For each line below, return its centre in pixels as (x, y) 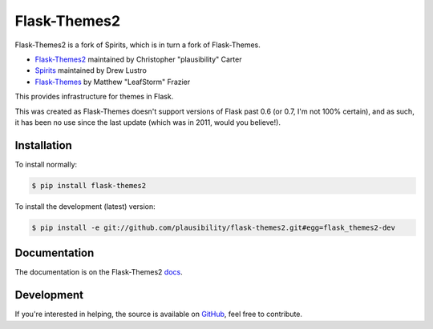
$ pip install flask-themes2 (89, 185)
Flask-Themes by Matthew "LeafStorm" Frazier (113, 82)
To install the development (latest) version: (85, 206)
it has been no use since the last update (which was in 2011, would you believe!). (148, 122)
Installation (43, 145)
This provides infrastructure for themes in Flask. (94, 97)
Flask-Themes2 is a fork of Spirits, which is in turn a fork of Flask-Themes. (138, 45)
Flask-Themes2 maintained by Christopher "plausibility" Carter (138, 59)
